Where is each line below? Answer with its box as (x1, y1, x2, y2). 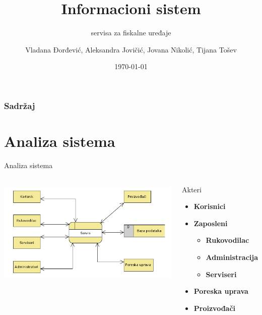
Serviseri (206, 269, 237, 279)
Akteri (182, 184, 202, 194)
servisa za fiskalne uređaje (91, 27, 171, 38)
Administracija (206, 251, 258, 262)
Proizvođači (193, 302, 236, 313)
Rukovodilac (206, 235, 249, 245)
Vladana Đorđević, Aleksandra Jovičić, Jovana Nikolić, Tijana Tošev (25, 44, 237, 55)
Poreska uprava (193, 286, 248, 296)
